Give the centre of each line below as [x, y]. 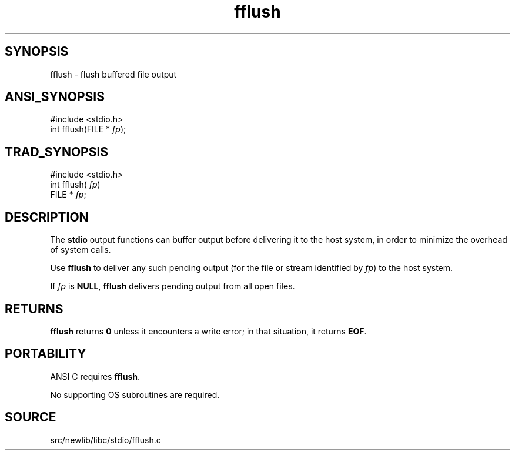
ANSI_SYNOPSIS [55, 97]
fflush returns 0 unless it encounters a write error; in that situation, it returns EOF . [208, 331]
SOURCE [31, 417]
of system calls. [81, 250]
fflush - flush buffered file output [113, 74]
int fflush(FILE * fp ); [88, 129]
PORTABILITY [46, 354]
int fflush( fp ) [75, 185]
